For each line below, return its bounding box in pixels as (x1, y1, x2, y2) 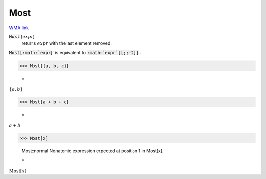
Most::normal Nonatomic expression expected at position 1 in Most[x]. (21, 148, 164, 154)
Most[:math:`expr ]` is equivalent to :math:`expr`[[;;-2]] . (9, 49, 141, 55)
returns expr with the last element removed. (21, 40, 112, 46)
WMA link (9, 25, 29, 31)
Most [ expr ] (9, 34, 35, 39)
